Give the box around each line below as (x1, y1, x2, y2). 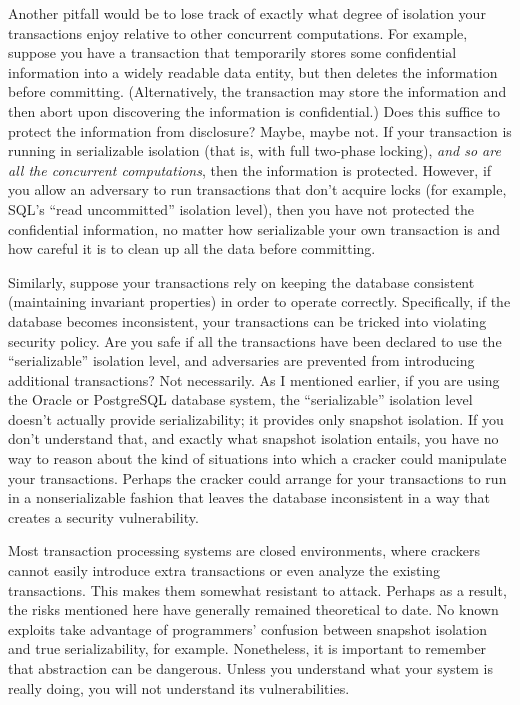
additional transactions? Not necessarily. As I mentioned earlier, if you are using (8, 369, 500, 390)
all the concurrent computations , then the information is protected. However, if (8, 159, 492, 180)
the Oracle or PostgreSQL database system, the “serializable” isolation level (8, 389, 473, 410)
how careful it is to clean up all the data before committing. (8, 238, 376, 259)
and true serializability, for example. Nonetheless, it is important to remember (8, 638, 487, 659)
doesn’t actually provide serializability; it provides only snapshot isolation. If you (8, 408, 504, 429)
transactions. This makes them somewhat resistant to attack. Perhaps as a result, (8, 579, 507, 600)
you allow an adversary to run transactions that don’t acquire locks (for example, (8, 179, 507, 200)
